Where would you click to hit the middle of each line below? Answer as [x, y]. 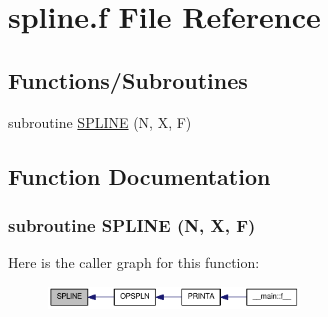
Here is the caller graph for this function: [134, 262]
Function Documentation [139, 175]
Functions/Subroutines [128, 79]
